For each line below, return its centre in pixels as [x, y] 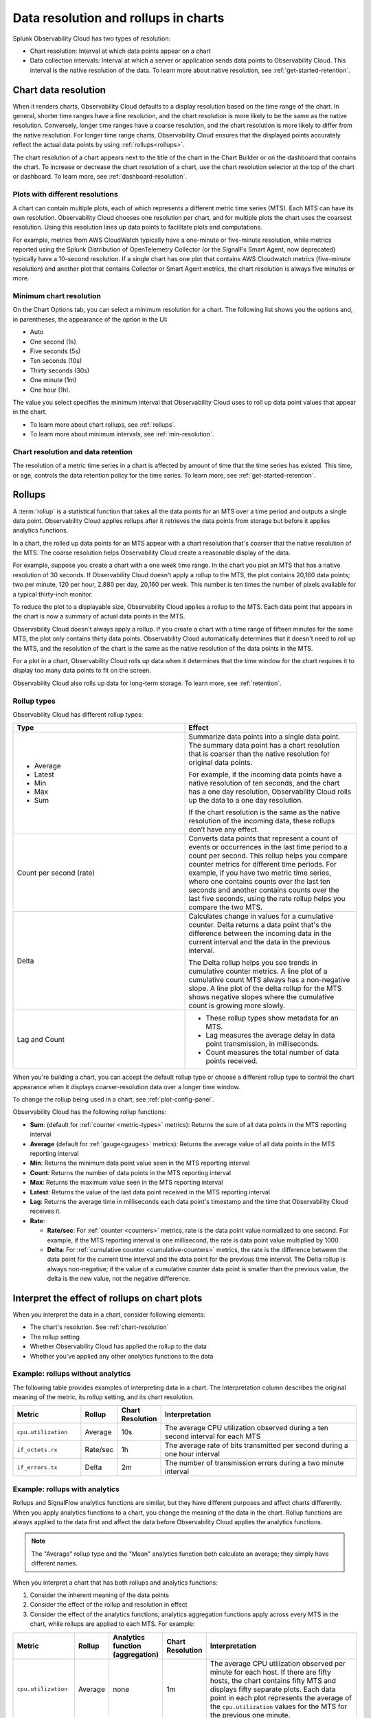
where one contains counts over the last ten [260, 882]
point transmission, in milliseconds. [262, 1044]
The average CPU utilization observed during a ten [247, 1428]
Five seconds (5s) [55, 351]
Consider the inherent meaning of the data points [100, 1595]
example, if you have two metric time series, [260, 873]
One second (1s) [53, 342]
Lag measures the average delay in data [271, 1036]
